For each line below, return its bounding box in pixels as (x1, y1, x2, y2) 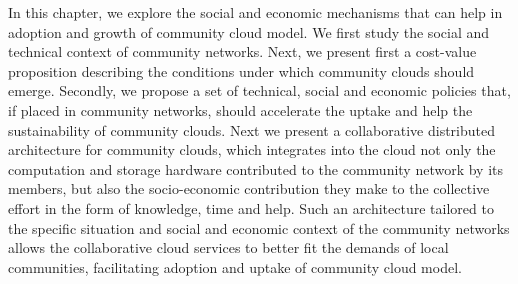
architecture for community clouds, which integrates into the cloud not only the (8, 139, 496, 160)
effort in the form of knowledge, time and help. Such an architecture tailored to (8, 197, 494, 218)
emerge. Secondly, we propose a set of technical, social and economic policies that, (8, 80, 511, 101)
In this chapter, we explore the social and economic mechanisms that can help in (8, 2, 503, 22)
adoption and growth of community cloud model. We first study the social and (8, 21, 490, 42)
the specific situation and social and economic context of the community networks (8, 217, 510, 238)
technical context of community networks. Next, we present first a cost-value (8, 41, 477, 62)
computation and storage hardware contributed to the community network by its (8, 158, 504, 179)
